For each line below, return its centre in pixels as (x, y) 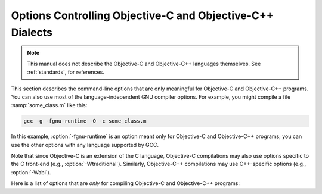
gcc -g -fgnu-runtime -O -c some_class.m (85, 121)
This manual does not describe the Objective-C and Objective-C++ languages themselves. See (144, 64)
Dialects (32, 32)
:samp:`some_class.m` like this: (49, 105)
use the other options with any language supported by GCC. (85, 145)
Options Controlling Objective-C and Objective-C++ (142, 15)
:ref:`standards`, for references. (66, 72)
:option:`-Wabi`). (31, 172)
